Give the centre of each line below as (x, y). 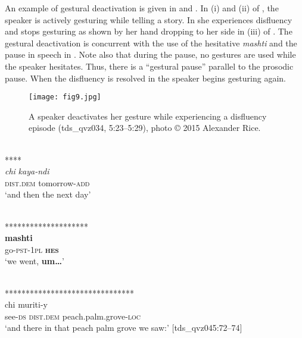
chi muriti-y (26, 304)
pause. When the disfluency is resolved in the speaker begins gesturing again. (145, 78)
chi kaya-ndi (27, 171)
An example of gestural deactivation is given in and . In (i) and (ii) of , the (142, 8)
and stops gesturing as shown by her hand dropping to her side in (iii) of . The (149, 31)
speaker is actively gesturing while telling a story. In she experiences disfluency (149, 19)
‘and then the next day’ (48, 194)
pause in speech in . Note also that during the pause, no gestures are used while (150, 54)
